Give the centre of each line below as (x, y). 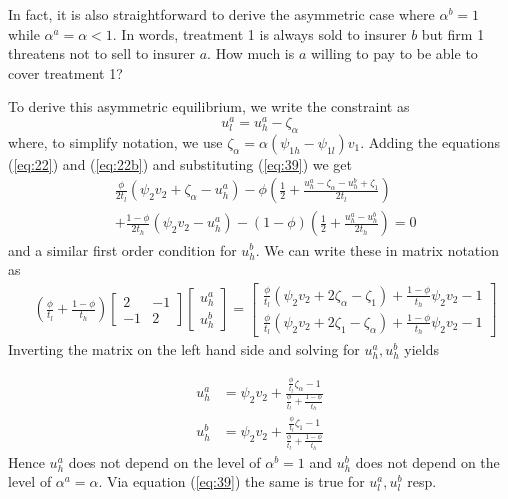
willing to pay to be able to (394, 53)
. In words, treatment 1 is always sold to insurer (259, 33)
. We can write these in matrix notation (377, 249)
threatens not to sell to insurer (102, 53)
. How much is (251, 53)
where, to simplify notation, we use (115, 141)
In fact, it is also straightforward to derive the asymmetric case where (221, 14)
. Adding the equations (430, 141)
